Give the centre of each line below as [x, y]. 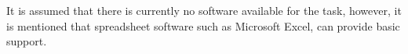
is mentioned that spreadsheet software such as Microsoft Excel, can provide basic [203, 25]
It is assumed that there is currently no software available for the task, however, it [204, 10]
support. [27, 41]
